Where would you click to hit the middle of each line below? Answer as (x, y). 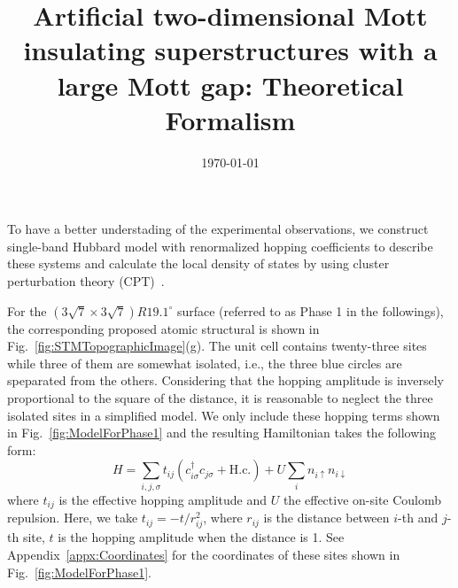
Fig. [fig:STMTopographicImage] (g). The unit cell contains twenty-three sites (217, 346)
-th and (418, 518)
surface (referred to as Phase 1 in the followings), (310, 310)
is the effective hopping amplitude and (163, 499)
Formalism (230, 119)
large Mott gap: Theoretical (230, 85)
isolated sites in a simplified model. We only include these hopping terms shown (224, 415)
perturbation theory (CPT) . (86, 281)
